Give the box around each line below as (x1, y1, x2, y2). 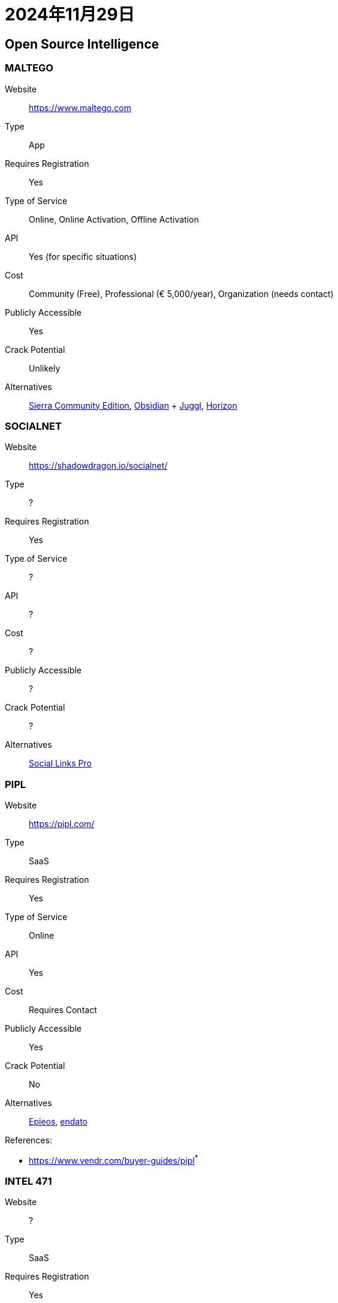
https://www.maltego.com (29, 102, 131, 113)
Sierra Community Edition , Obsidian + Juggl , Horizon (29, 400, 237, 411)
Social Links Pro (29, 758, 92, 769)
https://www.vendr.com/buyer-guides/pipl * (29, 1154, 198, 1166)
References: (5, 1135, 52, 1146)
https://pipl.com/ (29, 819, 95, 829)
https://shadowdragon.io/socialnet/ (29, 460, 168, 471)
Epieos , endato (29, 1116, 88, 1127)
